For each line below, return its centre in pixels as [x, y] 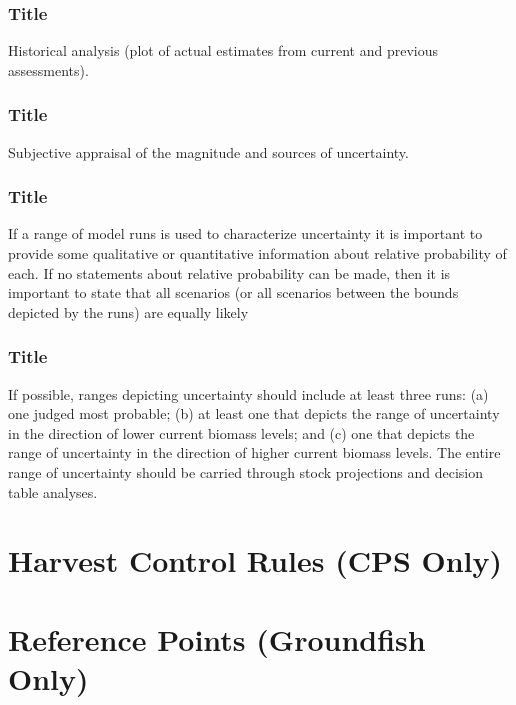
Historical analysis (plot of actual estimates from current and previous [223, 50]
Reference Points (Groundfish [217, 638]
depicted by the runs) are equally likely [128, 311]
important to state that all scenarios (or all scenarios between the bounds [233, 292]
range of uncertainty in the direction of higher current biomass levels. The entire [254, 452]
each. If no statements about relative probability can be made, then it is [229, 272]
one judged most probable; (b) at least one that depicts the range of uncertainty [254, 413]
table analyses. [53, 491]
